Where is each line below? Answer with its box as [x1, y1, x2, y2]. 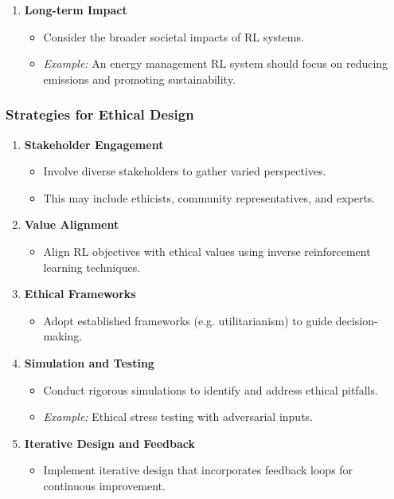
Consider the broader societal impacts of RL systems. [43, 28, 304, 45]
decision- [335, 312, 378, 328]
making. [43, 328, 83, 344]
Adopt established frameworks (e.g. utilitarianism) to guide [43, 312, 333, 328]
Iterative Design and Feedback [24, 434, 195, 451]
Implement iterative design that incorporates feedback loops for [43, 462, 353, 478]
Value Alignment [24, 216, 119, 233]
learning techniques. [43, 258, 141, 275]
